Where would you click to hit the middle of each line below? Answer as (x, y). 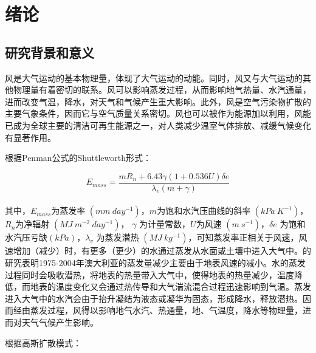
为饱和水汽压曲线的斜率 (204, 211)
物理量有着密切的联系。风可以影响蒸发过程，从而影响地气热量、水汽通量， (162, 90)
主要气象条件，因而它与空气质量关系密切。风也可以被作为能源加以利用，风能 (158, 113)
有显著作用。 (30, 137)
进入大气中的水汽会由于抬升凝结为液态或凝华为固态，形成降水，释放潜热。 (154, 298)
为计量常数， (165, 224)
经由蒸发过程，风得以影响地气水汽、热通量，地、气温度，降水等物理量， (158, 310)
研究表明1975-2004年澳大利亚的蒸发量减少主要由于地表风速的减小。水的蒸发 (155, 262)
